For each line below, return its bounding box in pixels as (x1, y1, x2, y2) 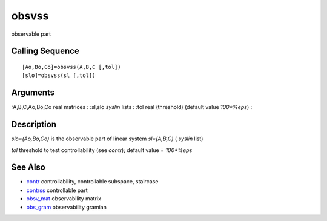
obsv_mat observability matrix (26, 195, 101, 202)
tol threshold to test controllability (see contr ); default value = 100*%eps (11, 146, 193, 154)
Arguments (11, 88, 55, 98)
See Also (11, 162, 45, 173)
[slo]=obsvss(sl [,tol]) (22, 72, 96, 79)
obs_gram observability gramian (26, 203, 107, 211)
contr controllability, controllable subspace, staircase (26, 178, 159, 185)
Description (11, 119, 57, 130)
